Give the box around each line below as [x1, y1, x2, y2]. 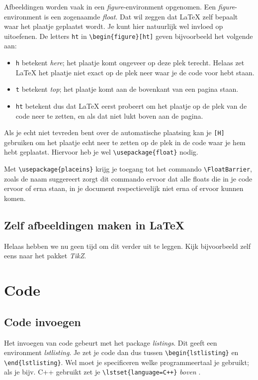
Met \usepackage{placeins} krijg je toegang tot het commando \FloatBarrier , [4, 164, 252, 174]
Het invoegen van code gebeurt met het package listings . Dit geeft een [4, 337, 217, 348]
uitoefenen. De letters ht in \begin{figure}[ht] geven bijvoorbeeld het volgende [4, 30, 253, 41]
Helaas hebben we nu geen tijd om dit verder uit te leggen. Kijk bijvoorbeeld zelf [4, 240, 251, 251]
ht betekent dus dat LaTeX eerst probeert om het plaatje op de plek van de [15, 100, 247, 111]
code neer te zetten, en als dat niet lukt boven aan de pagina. [15, 110, 203, 121]
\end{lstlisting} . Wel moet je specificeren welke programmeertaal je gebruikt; [4, 357, 249, 367]
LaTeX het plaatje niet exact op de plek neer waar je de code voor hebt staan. [15, 67, 255, 77]
